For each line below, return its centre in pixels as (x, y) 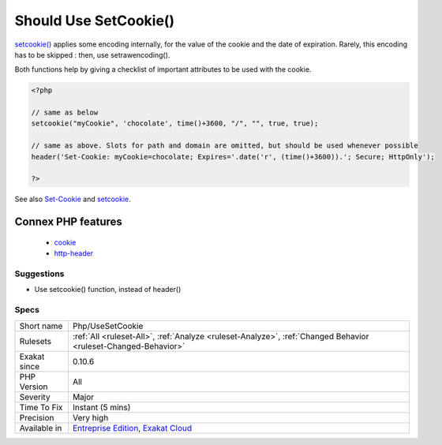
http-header (74, 253)
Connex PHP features (68, 222)
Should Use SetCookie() (95, 21)
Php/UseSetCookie (108, 326)
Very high (90, 417)
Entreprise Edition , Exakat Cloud (132, 428)
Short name (41, 326)
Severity (35, 397)
